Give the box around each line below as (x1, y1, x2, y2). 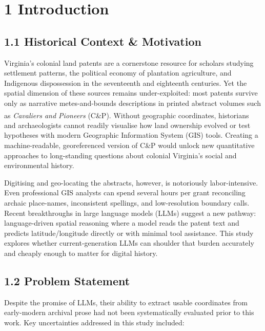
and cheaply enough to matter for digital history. (4, 247, 158, 258)
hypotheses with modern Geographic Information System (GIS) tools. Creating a (4, 130, 258, 140)
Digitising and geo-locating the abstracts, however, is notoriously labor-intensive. (4, 177, 258, 188)
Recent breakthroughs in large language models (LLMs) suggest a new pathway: (4, 207, 256, 218)
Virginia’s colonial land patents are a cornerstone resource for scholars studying (4, 57, 254, 68)
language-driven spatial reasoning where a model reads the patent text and (4, 217, 239, 228)
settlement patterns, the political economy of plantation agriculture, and (4, 67, 232, 78)
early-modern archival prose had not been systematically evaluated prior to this (4, 307, 254, 318)
